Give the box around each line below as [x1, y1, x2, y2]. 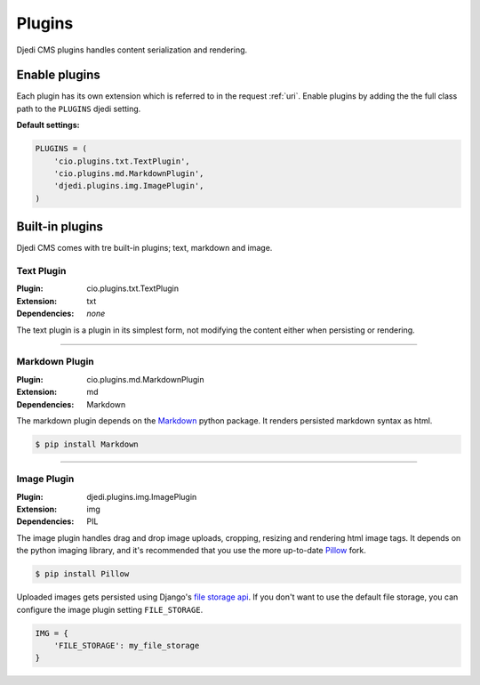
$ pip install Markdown [35, 439, 140, 449]
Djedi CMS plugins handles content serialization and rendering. [16, 44, 248, 55]
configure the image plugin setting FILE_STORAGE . [16, 604, 204, 615]
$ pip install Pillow [35, 569, 130, 579]
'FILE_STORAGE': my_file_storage [53, 641, 200, 650]
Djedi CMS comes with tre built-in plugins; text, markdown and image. [16, 243, 273, 254]
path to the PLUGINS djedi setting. [16, 103, 141, 114]
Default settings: [16, 120, 80, 131]
